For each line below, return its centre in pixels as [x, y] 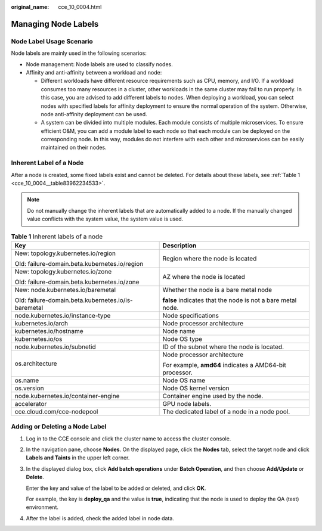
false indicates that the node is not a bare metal [230, 300]
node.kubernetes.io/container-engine [67, 396]
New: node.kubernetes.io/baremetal [65, 290]
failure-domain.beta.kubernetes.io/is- [80, 300]
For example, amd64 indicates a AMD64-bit [224, 365]
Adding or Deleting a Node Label [59, 427]
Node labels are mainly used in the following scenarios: [79, 53]
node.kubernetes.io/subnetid [55, 347]
